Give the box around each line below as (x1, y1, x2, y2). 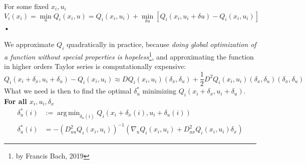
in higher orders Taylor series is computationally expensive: (4, 61, 186, 71)
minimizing (142, 85, 177, 96)
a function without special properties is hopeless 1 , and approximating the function (4, 50, 254, 61)
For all (4, 95, 27, 106)
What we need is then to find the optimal (4, 85, 132, 96)
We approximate (4, 39, 55, 49)
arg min (57, 109, 80, 117)
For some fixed (4, 1, 49, 11)
